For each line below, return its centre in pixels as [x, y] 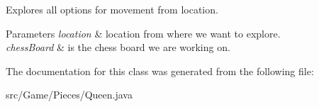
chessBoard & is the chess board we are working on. [118, 47]
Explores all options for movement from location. [112, 9]
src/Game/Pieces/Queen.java [69, 95]
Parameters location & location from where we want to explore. [143, 33]
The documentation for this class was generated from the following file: [160, 71]
